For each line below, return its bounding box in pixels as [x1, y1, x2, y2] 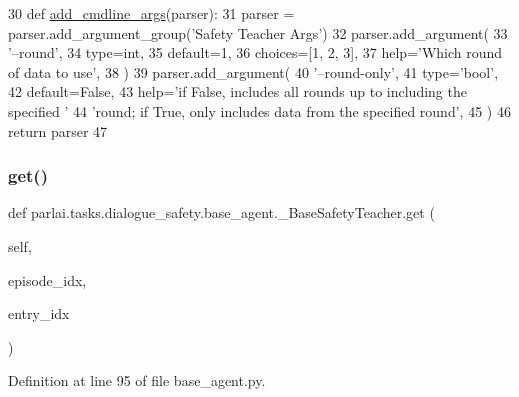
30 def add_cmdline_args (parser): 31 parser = [8, 3, 295, 23]
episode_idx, [8, 269, 87, 290]
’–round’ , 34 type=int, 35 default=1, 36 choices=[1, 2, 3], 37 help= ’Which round [8, 42, 503, 63]
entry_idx [8, 303, 70, 324]
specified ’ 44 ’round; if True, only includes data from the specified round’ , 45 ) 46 [8, 100, 511, 121]
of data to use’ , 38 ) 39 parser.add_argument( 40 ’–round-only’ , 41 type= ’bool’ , [8, 61, 499, 82]
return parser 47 [8, 120, 108, 141]
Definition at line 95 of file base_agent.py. [8, 370, 266, 391]
